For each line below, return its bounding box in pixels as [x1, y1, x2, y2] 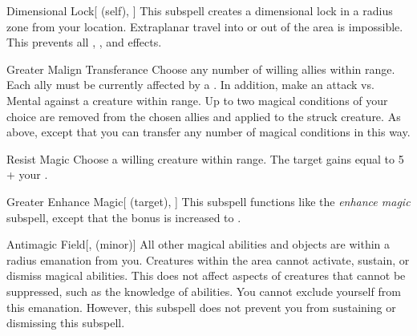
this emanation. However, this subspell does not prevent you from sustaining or [6, 298, 396, 315]
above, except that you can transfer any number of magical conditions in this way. [6, 123, 411, 140]
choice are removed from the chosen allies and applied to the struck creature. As [6, 107, 401, 124]
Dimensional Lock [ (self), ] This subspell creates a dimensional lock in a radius [6, 2, 393, 18]
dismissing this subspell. [6, 314, 125, 331]
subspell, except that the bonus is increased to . [6, 208, 241, 225]
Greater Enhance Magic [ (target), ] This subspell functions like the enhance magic [6, 192, 411, 209]
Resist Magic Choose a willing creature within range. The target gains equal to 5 [6, 150, 404, 167]
